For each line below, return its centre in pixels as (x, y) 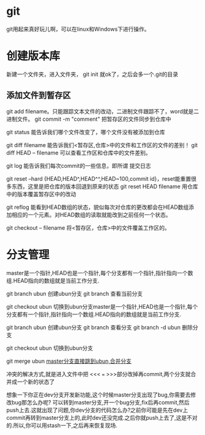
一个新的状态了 (36, 382)
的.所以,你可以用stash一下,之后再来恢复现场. (62, 425)
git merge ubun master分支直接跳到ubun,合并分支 (69, 361)
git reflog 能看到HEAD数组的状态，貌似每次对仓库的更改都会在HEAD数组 (98, 207)
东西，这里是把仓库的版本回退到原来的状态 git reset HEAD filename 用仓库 (105, 186)
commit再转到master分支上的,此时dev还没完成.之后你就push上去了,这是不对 (102, 417)
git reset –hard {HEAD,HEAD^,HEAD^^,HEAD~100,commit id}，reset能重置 (99, 178)
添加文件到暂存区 (39, 95)
